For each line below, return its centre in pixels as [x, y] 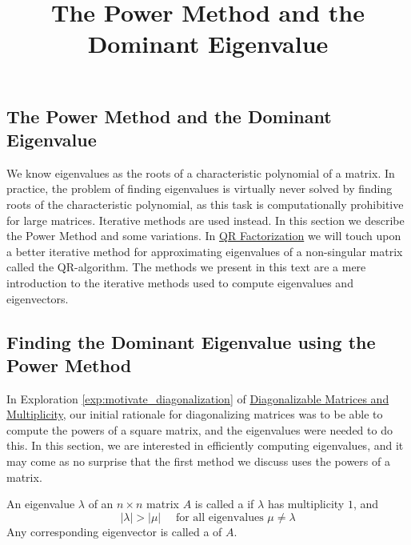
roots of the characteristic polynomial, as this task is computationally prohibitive [205, 204]
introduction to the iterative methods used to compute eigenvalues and [180, 282]
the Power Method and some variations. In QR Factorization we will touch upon [204, 236]
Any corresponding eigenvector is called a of [114, 531]
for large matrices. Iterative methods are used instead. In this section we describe [205, 220]
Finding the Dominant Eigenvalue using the [191, 341]
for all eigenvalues [219, 517]
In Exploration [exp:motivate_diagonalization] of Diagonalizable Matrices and [198, 398]
